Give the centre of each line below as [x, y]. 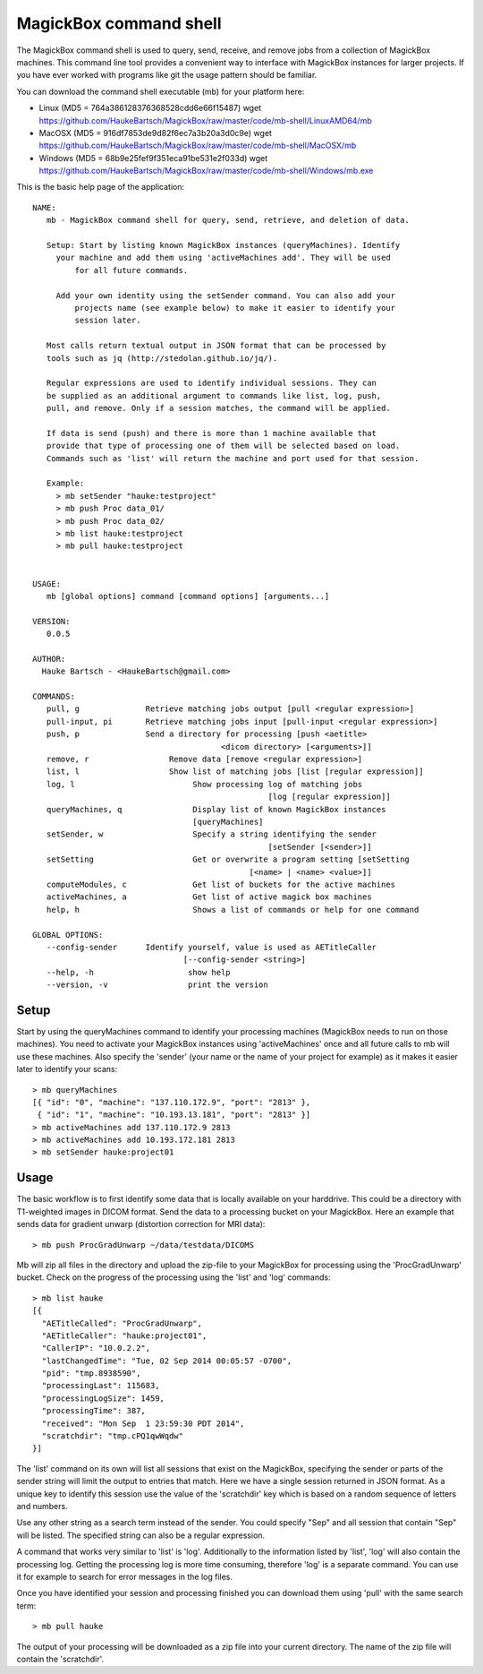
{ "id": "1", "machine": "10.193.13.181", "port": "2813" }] [174, 1115]
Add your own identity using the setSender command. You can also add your [226, 295]
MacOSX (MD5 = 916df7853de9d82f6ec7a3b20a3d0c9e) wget [156, 133]
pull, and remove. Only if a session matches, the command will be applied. [218, 408]
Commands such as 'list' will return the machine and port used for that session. [233, 458]
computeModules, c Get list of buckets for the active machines [221, 884]
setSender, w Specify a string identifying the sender [212, 834]
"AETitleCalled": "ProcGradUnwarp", [122, 1323]
